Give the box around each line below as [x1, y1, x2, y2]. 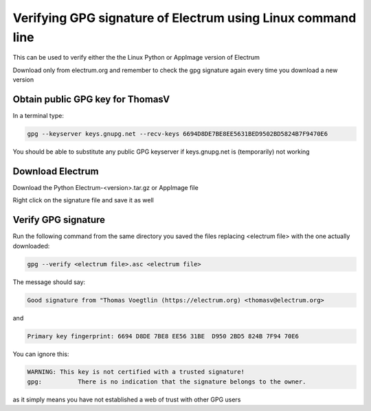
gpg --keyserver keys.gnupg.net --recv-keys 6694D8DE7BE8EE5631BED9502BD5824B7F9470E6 [27, 130, 328, 138]
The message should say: [12, 278, 86, 286]
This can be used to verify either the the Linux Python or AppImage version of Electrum [12, 54, 260, 62]
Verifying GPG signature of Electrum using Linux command [12, 10, 357, 25]
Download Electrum [12, 165, 99, 177]
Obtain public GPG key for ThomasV [12, 93, 170, 105]
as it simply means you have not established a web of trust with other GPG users [12, 395, 241, 403]
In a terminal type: [12, 112, 65, 120]
